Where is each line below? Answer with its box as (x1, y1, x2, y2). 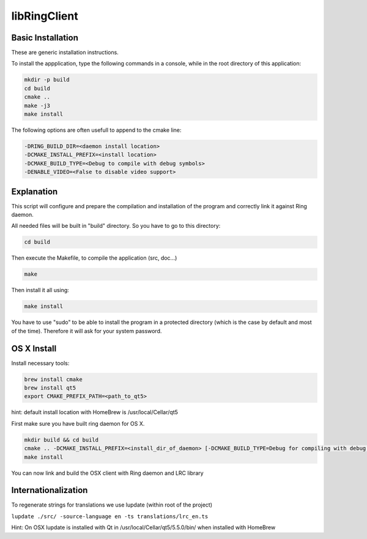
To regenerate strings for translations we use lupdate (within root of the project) (11, 501, 213, 508)
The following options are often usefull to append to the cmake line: (11, 126, 182, 134)
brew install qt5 (24, 385, 76, 391)
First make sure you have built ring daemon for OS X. (11, 420, 145, 427)
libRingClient (11, 9, 79, 23)
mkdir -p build (24, 77, 70, 83)
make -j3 (24, 102, 51, 109)
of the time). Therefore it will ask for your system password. (11, 327, 162, 334)
